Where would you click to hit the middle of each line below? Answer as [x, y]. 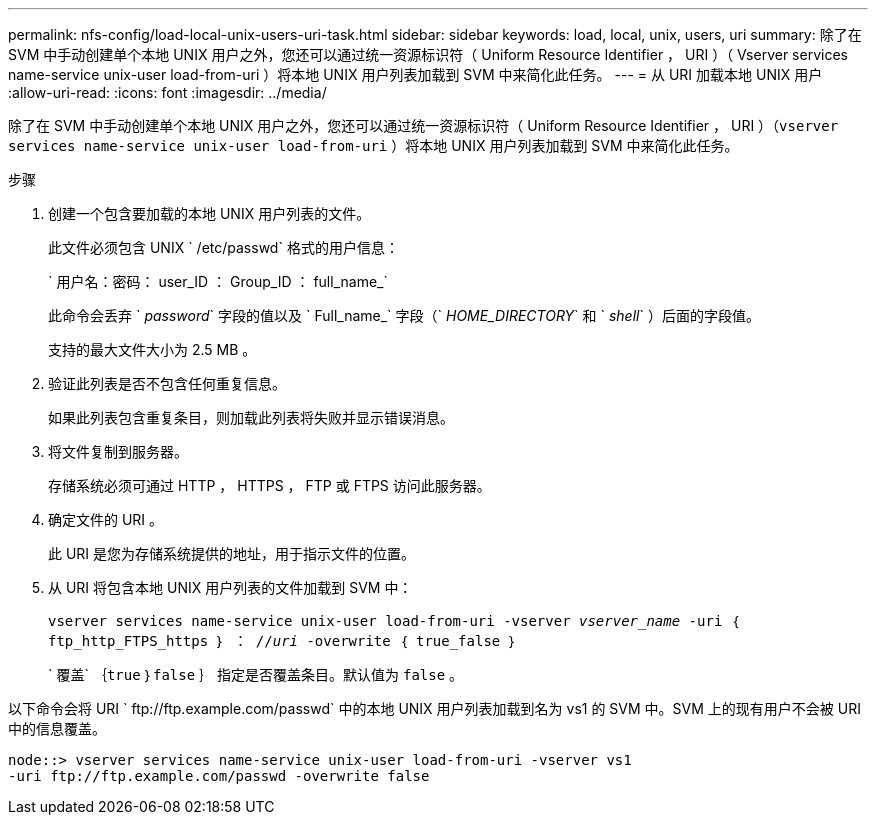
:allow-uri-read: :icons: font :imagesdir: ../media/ [167, 92]
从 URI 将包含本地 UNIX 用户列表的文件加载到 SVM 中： [230, 587]
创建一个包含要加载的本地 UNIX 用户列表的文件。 [209, 213]
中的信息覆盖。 [57, 728]
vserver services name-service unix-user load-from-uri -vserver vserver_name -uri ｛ [394, 621]
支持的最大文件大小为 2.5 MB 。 [152, 349]
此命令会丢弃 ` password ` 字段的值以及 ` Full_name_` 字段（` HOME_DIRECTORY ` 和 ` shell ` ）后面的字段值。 [404, 315]
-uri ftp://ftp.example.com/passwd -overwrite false [219, 776]
